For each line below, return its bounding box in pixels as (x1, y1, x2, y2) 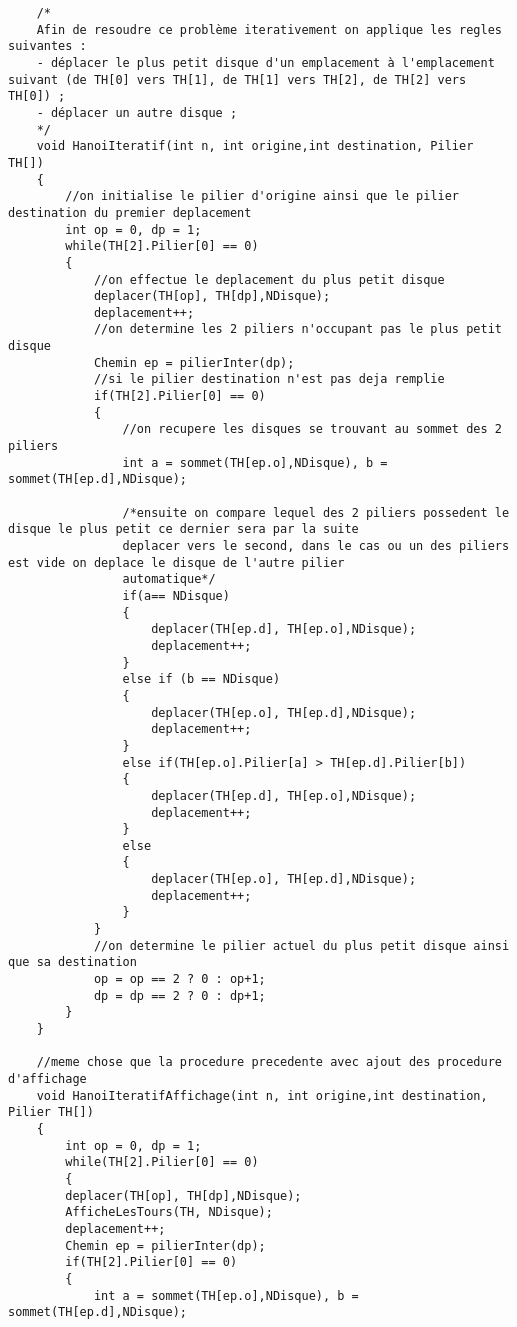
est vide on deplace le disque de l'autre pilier (8, 555, 345, 570)
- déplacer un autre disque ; (36, 105, 238, 120)
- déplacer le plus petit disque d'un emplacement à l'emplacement (36, 55, 495, 70)
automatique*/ (122, 572, 216, 587)
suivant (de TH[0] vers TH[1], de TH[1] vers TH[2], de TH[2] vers (8, 72, 467, 87)
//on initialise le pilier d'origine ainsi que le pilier (65, 189, 460, 204)
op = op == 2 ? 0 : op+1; (93, 972, 266, 987)
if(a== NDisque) (122, 588, 230, 603)
